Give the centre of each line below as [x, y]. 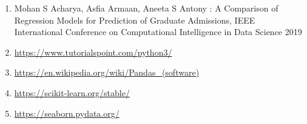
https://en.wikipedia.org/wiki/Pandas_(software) [107, 72]
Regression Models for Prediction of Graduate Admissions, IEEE [135, 20]
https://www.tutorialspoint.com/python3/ [93, 52]
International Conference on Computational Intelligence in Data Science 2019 [158, 32]
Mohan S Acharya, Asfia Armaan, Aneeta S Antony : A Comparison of [146, 8]
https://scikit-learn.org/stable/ [72, 92]
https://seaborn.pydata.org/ [67, 113]
